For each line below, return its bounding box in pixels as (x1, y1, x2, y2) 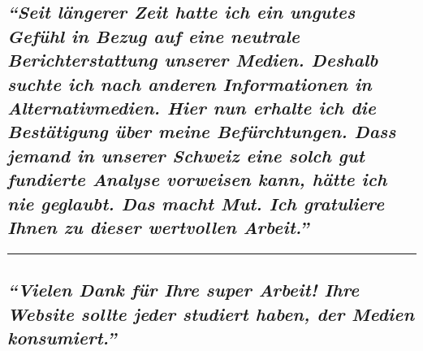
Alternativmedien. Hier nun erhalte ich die (7, 94, 376, 119)
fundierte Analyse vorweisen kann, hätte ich (7, 167, 387, 192)
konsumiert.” (7, 324, 117, 349)
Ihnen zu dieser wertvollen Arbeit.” (7, 214, 309, 239)
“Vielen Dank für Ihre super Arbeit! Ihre (7, 277, 360, 302)
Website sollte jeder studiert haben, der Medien (7, 301, 415, 326)
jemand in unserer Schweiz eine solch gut (7, 142, 365, 167)
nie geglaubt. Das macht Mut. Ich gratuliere (7, 190, 385, 215)
